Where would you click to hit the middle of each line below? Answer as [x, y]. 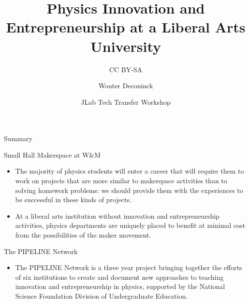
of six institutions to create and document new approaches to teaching [119, 277]
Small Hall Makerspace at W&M [52, 154]
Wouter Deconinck [126, 86]
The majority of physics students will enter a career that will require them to [130, 171]
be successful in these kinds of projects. [73, 200]
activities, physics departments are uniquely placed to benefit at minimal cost [130, 225]
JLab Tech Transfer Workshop [126, 102]
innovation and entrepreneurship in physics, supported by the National [120, 286]
